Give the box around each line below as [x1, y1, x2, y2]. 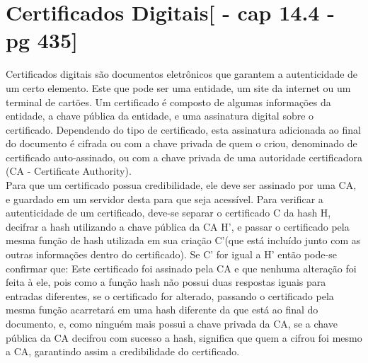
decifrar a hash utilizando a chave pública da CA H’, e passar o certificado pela [6, 219, 350, 234]
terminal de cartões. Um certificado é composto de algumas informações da [6, 94, 331, 109]
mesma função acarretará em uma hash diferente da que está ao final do [6, 302, 318, 317]
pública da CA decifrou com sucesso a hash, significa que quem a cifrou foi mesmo [6, 330, 362, 345]
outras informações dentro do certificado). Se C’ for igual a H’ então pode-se [6, 247, 337, 262]
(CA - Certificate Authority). [6, 163, 132, 178]
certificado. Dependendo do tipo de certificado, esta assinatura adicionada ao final [6, 122, 361, 137]
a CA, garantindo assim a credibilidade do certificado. [6, 344, 240, 359]
